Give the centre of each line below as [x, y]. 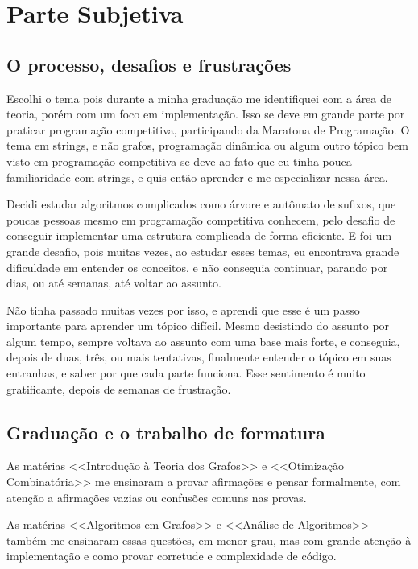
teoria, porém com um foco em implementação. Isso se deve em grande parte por [206, 114]
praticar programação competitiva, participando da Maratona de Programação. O [208, 129]
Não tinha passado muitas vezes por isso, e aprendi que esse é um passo [183, 309]
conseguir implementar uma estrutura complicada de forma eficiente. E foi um [199, 235]
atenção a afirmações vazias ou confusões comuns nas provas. [157, 497]
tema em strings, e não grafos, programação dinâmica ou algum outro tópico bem [207, 145]
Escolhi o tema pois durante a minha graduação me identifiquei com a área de [199, 98]
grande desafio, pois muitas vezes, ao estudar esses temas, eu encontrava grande [203, 251]
